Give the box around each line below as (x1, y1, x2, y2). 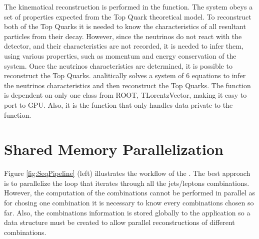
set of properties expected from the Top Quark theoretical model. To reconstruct (4, 11, 251, 22)
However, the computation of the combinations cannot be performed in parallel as (4, 187, 255, 198)
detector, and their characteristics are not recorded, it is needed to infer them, (4, 41, 243, 51)
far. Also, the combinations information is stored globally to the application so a (4, 207, 250, 217)
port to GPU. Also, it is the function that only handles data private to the (4, 99, 233, 110)
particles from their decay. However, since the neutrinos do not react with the (4, 31, 242, 41)
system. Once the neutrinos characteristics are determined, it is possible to (4, 60, 232, 71)
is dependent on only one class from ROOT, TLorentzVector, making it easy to (4, 90, 247, 100)
